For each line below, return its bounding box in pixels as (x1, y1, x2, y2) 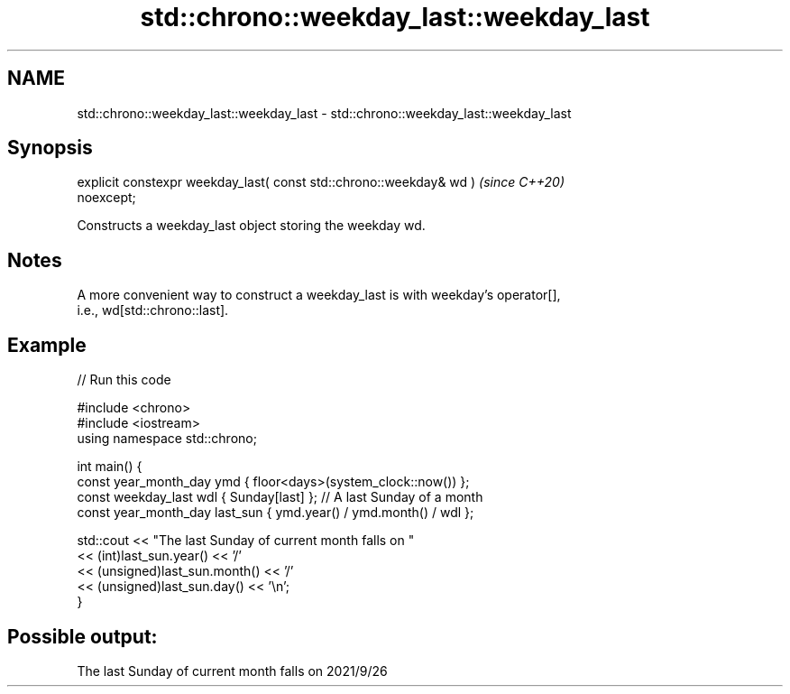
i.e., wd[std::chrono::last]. (77, 302, 229, 319)
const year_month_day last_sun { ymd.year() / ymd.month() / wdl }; (77, 504, 474, 521)
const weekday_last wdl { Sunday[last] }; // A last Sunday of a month (77, 489, 483, 505)
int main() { (77, 458, 142, 475)
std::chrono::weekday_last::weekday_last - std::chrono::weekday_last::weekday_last (77, 105, 572, 121)
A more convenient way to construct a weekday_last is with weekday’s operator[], (77, 287, 561, 303)
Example (7, 333, 87, 356)
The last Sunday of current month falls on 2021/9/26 (77, 662, 388, 679)
